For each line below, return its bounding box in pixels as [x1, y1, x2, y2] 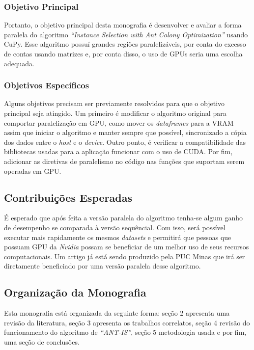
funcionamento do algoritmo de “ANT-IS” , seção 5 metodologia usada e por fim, [4, 327, 247, 337]
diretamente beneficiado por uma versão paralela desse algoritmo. [4, 261, 201, 271]
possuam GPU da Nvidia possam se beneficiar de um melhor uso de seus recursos [4, 242, 249, 252]
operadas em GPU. [4, 165, 61, 176]
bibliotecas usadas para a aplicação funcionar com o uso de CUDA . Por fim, [4, 146, 233, 157]
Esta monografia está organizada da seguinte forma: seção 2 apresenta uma [4, 308, 230, 318]
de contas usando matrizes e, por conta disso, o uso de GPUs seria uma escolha [4, 49, 243, 58]
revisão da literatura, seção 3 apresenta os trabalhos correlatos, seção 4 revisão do [4, 317, 250, 327]
